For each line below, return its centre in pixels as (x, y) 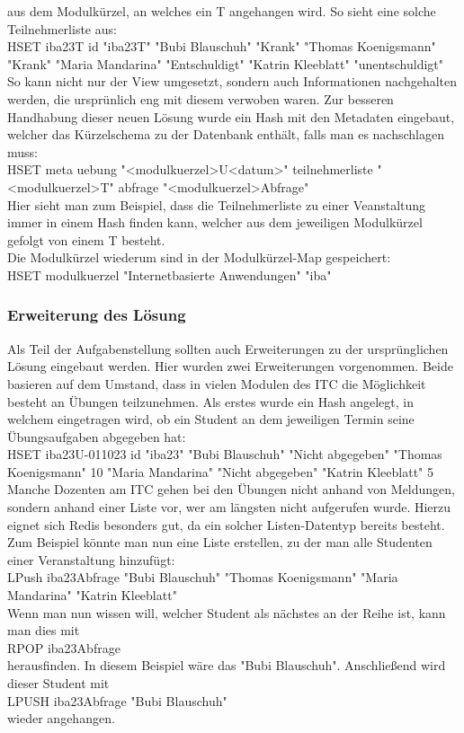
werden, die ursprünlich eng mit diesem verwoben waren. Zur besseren (201, 98)
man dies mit (44, 630)
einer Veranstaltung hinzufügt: (91, 559)
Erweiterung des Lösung (97, 315)
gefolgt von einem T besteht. (86, 239)
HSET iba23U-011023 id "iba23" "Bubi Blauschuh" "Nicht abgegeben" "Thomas (225, 454)
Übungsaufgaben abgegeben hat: (97, 436)
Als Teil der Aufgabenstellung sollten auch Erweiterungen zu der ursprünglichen (228, 348)
